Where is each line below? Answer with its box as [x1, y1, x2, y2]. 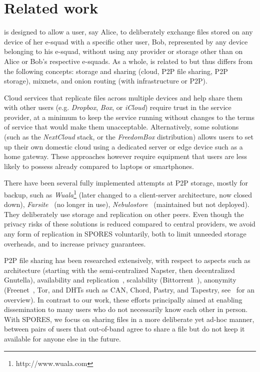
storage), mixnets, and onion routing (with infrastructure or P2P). [4, 75, 207, 86]
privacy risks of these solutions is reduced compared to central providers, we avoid [4, 218, 255, 229]
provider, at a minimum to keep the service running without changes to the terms [4, 111, 254, 122]
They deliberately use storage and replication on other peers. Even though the [4, 208, 244, 219]
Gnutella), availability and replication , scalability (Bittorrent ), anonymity [4, 274, 236, 285]
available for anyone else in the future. [4, 333, 121, 343]
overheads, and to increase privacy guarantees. [4, 238, 146, 248]
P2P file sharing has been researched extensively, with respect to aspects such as [4, 255, 250, 265]
